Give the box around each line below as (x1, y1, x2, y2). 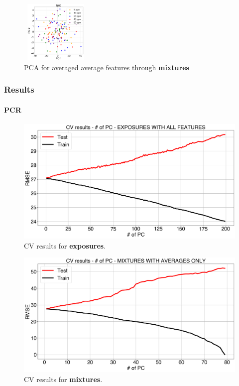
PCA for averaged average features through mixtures (24, 62, 189, 72)
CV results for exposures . (24, 240, 106, 251)
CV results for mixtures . (24, 374, 103, 384)
